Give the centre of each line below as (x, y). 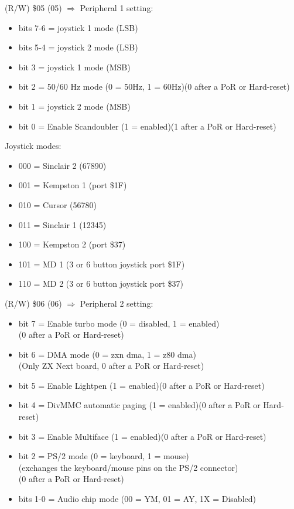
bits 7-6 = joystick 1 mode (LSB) (78, 27)
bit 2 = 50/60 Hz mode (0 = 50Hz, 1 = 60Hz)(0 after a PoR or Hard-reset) (154, 86)
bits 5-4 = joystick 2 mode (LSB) (78, 47)
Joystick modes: (33, 146)
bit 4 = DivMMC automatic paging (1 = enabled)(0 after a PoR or (139, 405)
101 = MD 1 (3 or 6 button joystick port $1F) (102, 264)
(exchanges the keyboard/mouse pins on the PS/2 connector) (128, 467)
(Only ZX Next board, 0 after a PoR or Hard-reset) (111, 366)
